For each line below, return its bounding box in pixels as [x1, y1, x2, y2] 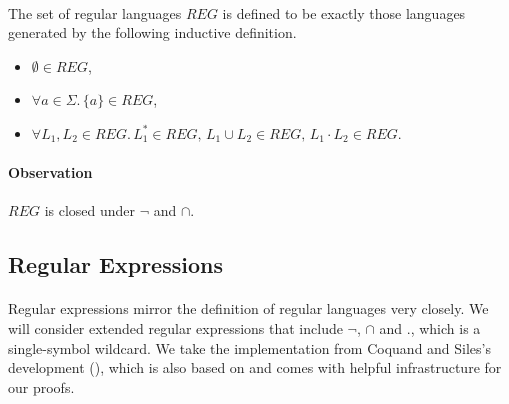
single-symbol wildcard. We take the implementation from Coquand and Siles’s [8, 337, 492, 358]
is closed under [44, 200, 136, 221]
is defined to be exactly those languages [222, 2, 466, 23]
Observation [8, 162, 93, 183]
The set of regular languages [8, 2, 182, 23]
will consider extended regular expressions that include [8, 317, 343, 338]
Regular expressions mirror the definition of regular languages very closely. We [8, 298, 489, 319]
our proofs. [8, 376, 75, 397]
